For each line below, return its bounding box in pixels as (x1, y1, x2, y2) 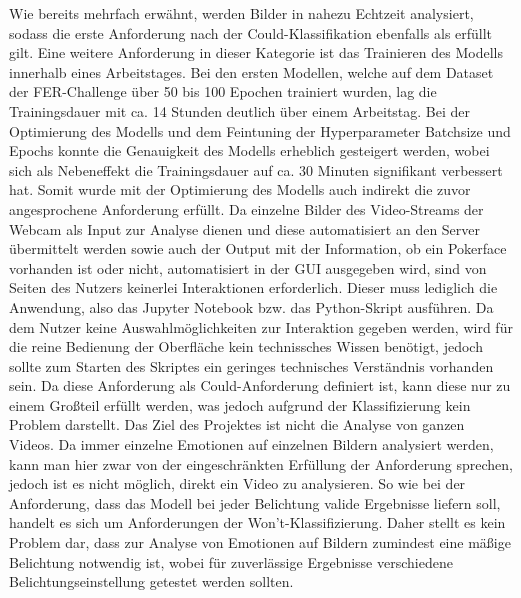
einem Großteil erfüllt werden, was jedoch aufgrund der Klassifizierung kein (9, 394, 471, 415)
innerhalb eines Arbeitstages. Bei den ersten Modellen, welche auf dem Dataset (9, 61, 494, 82)
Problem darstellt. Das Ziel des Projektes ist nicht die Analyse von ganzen (9, 414, 465, 435)
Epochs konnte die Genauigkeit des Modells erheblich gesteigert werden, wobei (9, 140, 490, 161)
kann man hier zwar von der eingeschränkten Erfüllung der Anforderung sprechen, (9, 453, 513, 474)
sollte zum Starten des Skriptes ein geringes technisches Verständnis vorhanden (9, 355, 494, 376)
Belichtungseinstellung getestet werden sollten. (9, 571, 294, 592)
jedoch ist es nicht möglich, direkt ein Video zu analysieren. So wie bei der (9, 473, 466, 494)
